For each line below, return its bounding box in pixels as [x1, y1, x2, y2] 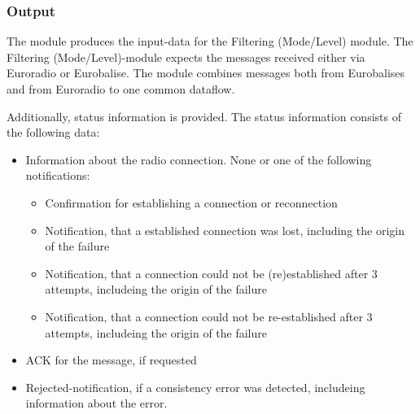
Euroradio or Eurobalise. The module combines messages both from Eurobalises [7, 64, 405, 81]
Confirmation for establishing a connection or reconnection [45, 194, 338, 211]
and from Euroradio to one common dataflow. [7, 81, 235, 97]
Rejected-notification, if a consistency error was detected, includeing [25, 378, 365, 395]
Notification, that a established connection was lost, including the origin [45, 221, 405, 238]
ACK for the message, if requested [25, 351, 197, 368]
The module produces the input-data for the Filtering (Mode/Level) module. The [7, 33, 413, 50]
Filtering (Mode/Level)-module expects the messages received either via [7, 48, 365, 65]
